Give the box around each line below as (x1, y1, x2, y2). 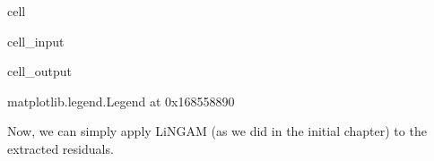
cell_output (7, 62, 72, 80)
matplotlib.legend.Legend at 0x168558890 (7, 91, 235, 110)
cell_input (7, 31, 65, 50)
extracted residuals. (7, 139, 114, 157)
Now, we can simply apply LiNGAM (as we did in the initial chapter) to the (7, 122, 427, 140)
